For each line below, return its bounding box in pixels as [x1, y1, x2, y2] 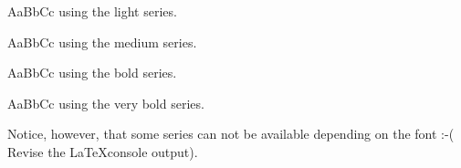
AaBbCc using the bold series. [7, 63, 177, 82]
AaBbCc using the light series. [7, 2, 177, 20]
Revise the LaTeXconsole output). [7, 142, 198, 161]
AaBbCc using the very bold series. [7, 93, 204, 112]
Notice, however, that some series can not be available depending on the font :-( [7, 124, 455, 143]
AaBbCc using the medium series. [7, 32, 197, 51]
